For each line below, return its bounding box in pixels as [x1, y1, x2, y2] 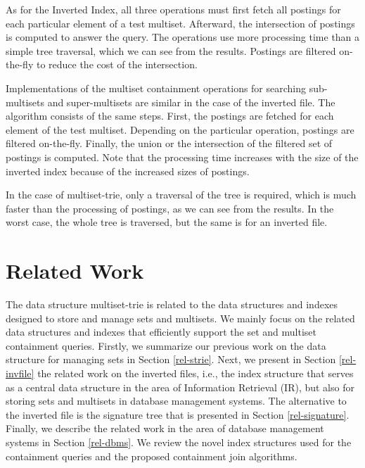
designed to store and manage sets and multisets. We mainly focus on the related [6, 310, 355, 325]
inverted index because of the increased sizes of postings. [6, 163, 250, 178]
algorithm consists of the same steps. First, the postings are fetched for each [6, 108, 334, 123]
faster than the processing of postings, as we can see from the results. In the [6, 201, 334, 215]
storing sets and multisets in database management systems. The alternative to [6, 393, 347, 408]
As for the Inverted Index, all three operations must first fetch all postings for [6, 2, 341, 16]
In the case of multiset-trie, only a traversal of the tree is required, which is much [6, 187, 357, 202]
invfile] [6, 366, 34, 380]
